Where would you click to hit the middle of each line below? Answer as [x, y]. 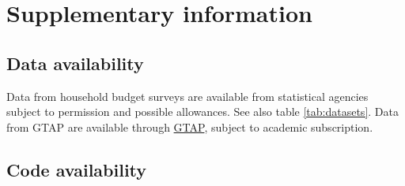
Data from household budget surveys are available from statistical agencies [187, 96]
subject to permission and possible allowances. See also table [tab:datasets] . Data [202, 112]
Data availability [75, 63]
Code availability [77, 169]
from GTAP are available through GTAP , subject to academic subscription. [190, 126]
